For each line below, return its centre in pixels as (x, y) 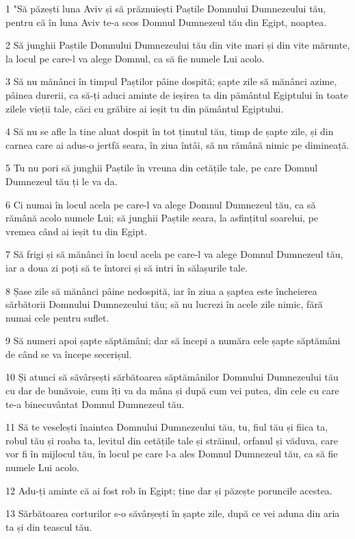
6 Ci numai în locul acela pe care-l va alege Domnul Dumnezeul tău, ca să (161, 204)
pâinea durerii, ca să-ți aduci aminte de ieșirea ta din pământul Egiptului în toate (177, 94)
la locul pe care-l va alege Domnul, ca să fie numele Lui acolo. (135, 58)
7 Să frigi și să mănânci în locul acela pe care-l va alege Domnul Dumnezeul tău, (174, 254)
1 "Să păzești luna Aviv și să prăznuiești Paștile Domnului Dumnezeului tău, (166, 8)
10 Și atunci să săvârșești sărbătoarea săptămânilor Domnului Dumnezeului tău (172, 377)
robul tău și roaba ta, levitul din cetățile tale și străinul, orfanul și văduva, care (172, 440)
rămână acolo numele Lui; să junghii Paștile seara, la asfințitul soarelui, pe (162, 218)
